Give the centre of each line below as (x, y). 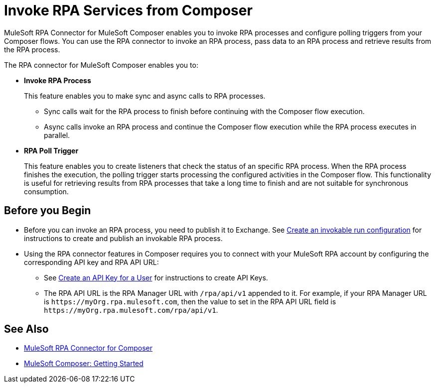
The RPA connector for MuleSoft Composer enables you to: (101, 65)
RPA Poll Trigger (51, 150)
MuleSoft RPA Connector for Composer (88, 348)
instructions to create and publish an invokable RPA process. (123, 238)
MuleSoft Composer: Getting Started (84, 364)
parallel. (57, 135)
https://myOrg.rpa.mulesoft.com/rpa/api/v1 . (131, 310)
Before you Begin (48, 211)
